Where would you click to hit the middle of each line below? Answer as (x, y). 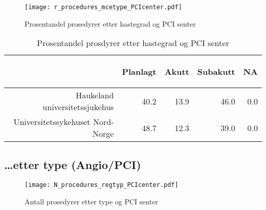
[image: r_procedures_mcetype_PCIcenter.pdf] (103, 7)
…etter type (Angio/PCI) (73, 164)
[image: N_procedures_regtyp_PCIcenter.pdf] (102, 185)
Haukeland (95, 95)
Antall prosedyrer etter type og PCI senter (92, 202)
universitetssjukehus (78, 107)
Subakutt (216, 72)
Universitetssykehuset (52, 122)
